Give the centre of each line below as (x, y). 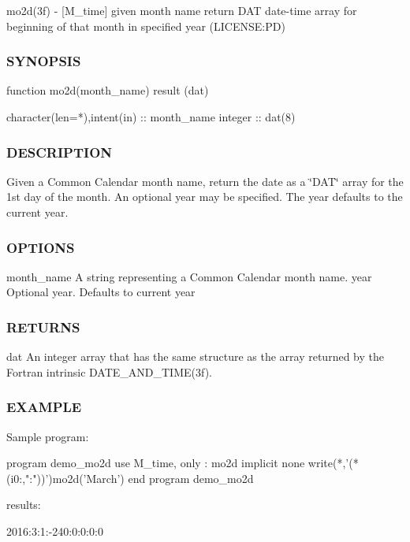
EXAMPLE (44, 407)
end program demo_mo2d (191, 478)
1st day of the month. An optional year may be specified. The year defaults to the (205, 197)
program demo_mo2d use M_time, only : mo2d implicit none (156, 463)
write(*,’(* (333, 463)
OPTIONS (41, 247)
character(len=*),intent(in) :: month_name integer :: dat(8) (151, 117)
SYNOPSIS (44, 61)
